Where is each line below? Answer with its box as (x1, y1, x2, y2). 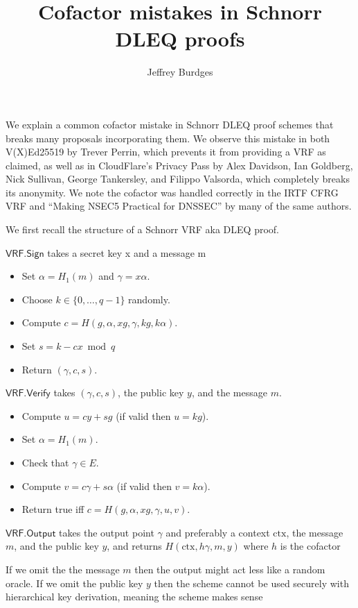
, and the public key (14, 539, 99, 553)
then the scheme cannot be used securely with (154, 575, 349, 590)
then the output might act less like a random (134, 561, 325, 576)
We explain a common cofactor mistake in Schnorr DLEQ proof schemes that (6, 117, 334, 131)
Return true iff (21, 502, 84, 516)
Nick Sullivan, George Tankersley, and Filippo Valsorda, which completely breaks (6, 171, 350, 186)
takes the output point (59, 525, 154, 539)
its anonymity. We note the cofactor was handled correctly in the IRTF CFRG (6, 185, 339, 199)
